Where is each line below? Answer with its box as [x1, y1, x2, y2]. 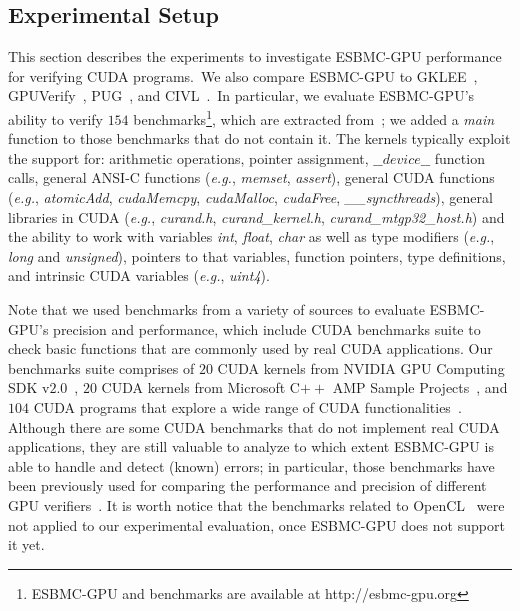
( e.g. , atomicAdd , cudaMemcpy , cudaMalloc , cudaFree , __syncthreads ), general [8, 187, 493, 208]
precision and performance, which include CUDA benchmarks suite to [53, 318, 481, 339]
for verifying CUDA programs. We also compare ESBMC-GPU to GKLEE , [8, 65, 478, 86]
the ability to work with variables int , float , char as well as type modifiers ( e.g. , [8, 226, 495, 247]
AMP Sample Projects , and [332, 377, 508, 398]
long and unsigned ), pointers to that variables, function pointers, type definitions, [8, 245, 506, 266]
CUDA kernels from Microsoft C [101, 377, 300, 398]
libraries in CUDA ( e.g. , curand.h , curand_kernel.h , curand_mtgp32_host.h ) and [8, 206, 505, 227]
